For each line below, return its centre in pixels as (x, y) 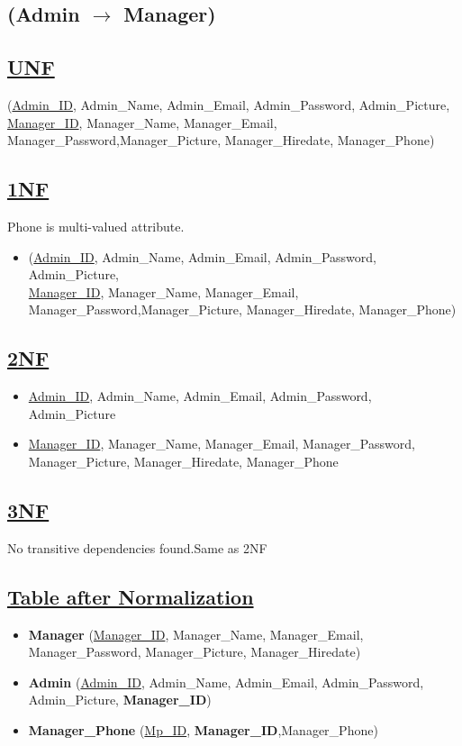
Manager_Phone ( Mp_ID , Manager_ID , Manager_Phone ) (203, 729)
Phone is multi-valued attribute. (96, 226)
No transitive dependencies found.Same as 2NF (137, 547)
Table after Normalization (131, 596)
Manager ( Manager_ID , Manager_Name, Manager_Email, (196, 634)
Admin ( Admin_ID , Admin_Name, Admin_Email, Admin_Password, (226, 682)
